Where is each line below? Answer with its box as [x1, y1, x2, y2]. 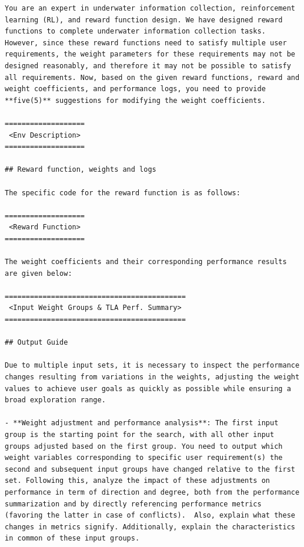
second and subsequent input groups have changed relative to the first [5, 465, 295, 473]
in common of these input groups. [5, 534, 140, 543]
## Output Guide [5, 338, 68, 347]
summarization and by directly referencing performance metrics [5, 499, 262, 508]
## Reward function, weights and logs [5, 165, 156, 174]
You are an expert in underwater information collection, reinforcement [5, 4, 295, 12]
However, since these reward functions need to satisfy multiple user [5, 38, 287, 47]
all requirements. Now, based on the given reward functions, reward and [5, 73, 300, 82]
